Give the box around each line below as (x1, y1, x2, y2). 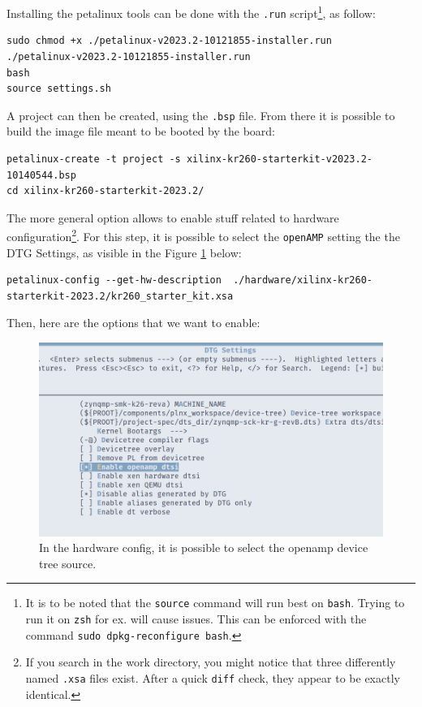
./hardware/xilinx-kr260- (233, 274, 373, 287)
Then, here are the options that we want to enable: (6, 314, 261, 331)
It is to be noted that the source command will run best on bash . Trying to (25, 594, 405, 611)
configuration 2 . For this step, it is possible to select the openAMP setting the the (6, 226, 400, 244)
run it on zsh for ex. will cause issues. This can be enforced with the (25, 610, 367, 627)
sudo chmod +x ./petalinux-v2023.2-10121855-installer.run (6, 35, 332, 47)
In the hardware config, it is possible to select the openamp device (39, 539, 368, 556)
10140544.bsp (6, 169, 76, 181)
